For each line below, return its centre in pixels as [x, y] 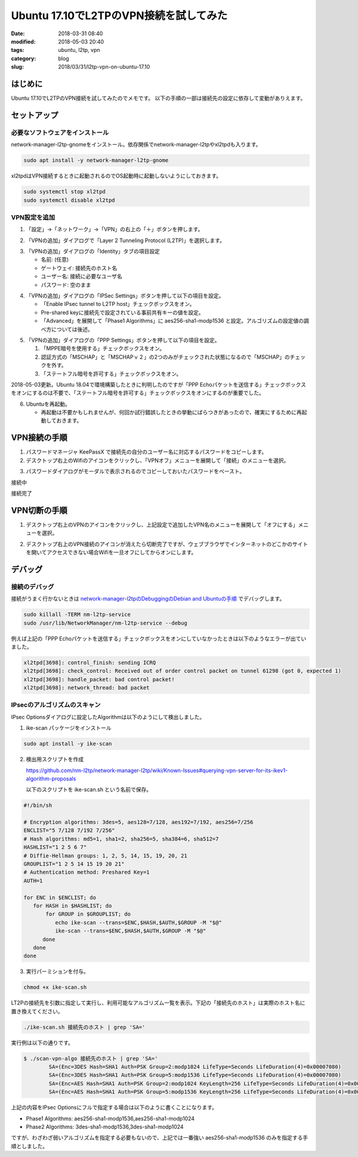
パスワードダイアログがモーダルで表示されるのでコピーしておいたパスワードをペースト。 [135, 472]
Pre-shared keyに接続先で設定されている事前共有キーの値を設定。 [122, 312]
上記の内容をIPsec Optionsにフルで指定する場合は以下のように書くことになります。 [114, 1107]
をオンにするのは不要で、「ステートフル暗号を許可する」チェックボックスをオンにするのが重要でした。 [138, 393]
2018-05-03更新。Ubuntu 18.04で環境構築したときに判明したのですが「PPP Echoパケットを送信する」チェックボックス [159, 384]
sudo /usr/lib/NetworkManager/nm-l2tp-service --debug [105, 623]
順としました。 [29, 1146]
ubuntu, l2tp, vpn [79, 50]
